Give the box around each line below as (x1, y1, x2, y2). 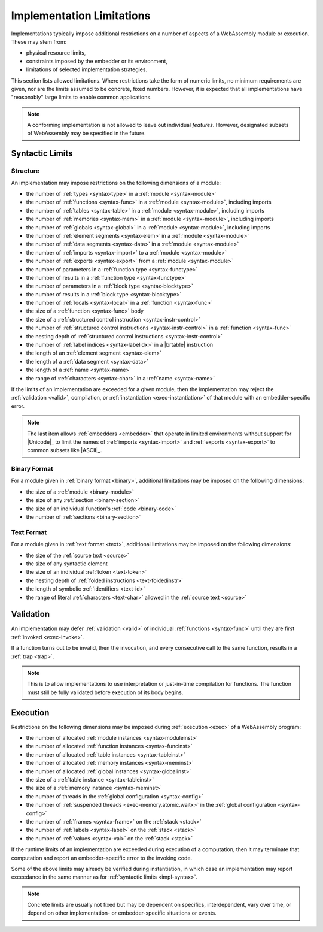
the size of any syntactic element (26, 560, 108, 567)
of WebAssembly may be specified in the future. (27, 129, 146, 137)
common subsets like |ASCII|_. (27, 447, 102, 454)
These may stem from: (11, 38, 67, 45)
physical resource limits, (26, 49, 86, 56)
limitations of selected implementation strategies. (26, 66, 148, 73)
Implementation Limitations (11, 9, 151, 22)
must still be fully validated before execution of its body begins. (27, 689, 184, 696)
